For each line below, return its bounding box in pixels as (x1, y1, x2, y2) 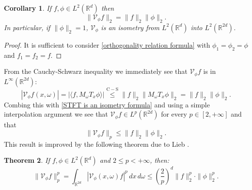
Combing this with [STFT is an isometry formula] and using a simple (4, 99, 210, 109)
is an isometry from (101, 22, 159, 32)
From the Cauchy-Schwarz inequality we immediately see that (4, 66, 188, 76)
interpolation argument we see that (4, 109, 108, 119)
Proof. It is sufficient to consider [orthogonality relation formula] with (4, 39, 210, 50)
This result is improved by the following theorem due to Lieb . (4, 138, 189, 149)
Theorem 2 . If (4, 155, 50, 165)
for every (161, 109, 187, 119)
